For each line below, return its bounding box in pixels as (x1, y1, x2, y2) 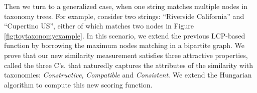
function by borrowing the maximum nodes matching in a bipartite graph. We (4, 40, 245, 50)
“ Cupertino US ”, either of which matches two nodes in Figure (4, 20, 194, 31)
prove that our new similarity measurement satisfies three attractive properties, (4, 49, 248, 60)
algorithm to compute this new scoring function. (4, 79, 153, 89)
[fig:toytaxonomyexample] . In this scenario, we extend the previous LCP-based (4, 30, 245, 40)
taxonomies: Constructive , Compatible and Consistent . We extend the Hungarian (4, 69, 252, 80)
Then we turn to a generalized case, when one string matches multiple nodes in (4, 1, 247, 11)
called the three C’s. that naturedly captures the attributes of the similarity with (4, 59, 253, 70)
